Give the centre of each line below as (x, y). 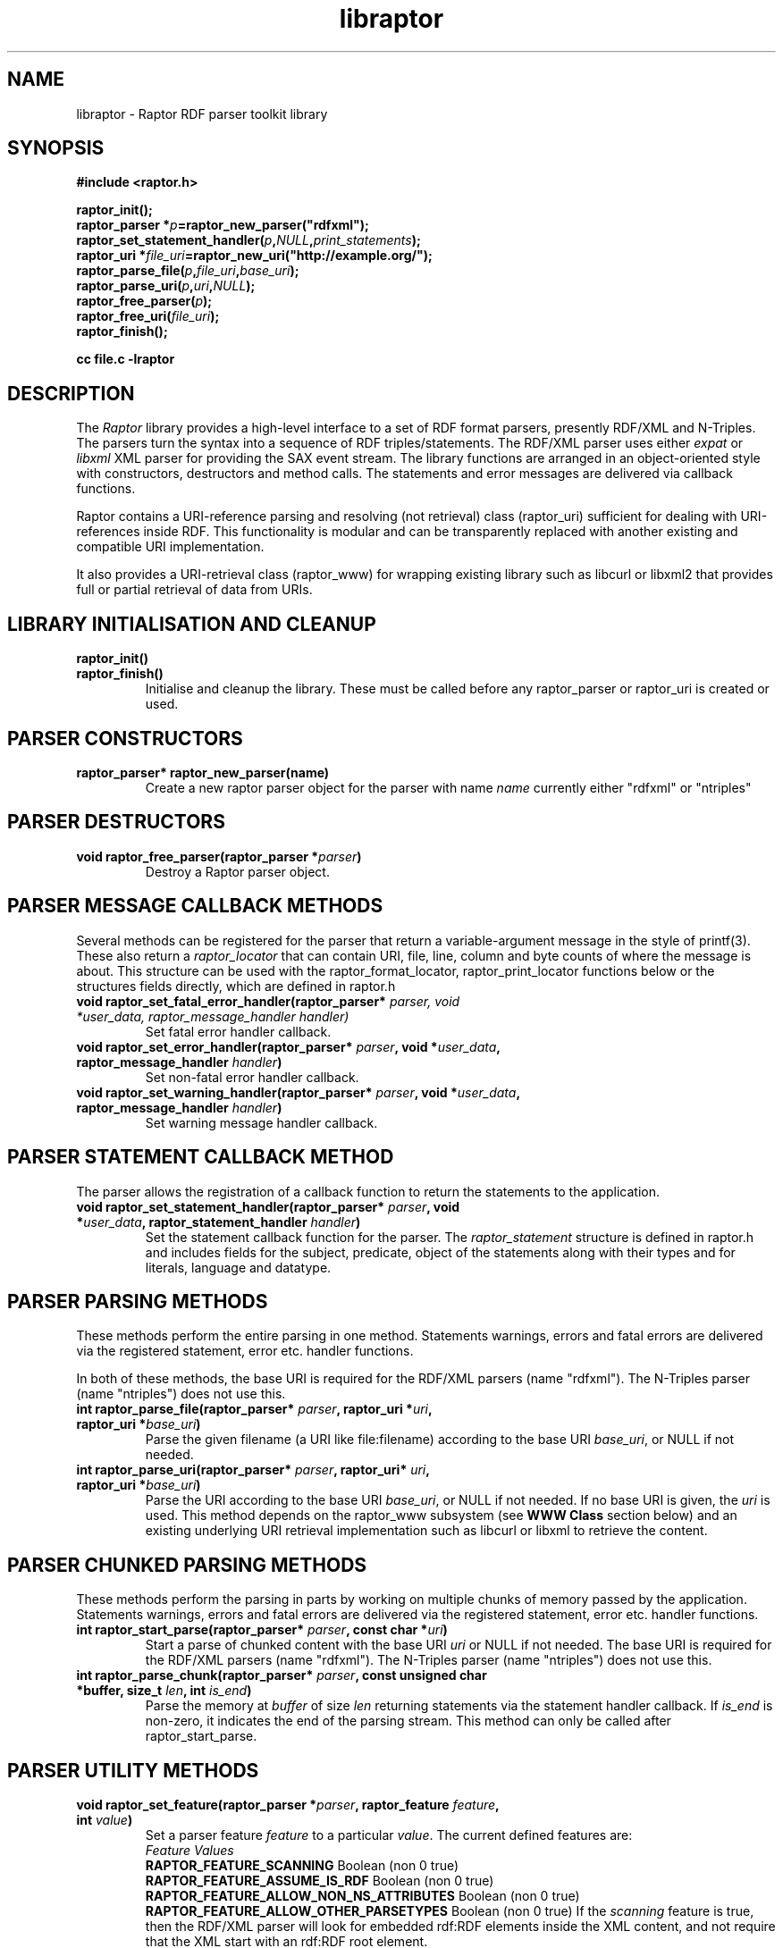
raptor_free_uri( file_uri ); (148, 316)
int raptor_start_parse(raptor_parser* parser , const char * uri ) (262, 1630)
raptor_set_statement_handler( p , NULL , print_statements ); (248, 240)
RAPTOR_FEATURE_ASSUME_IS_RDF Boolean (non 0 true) (320, 1881)
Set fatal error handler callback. (238, 1031)
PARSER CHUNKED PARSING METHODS (187, 1565)
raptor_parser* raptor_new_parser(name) (203, 772)
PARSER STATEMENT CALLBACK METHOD (201, 1157)
